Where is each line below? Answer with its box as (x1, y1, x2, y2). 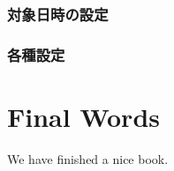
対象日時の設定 (7, 3, 109, 25)
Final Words (7, 98, 160, 134)
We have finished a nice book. (7, 149, 169, 167)
